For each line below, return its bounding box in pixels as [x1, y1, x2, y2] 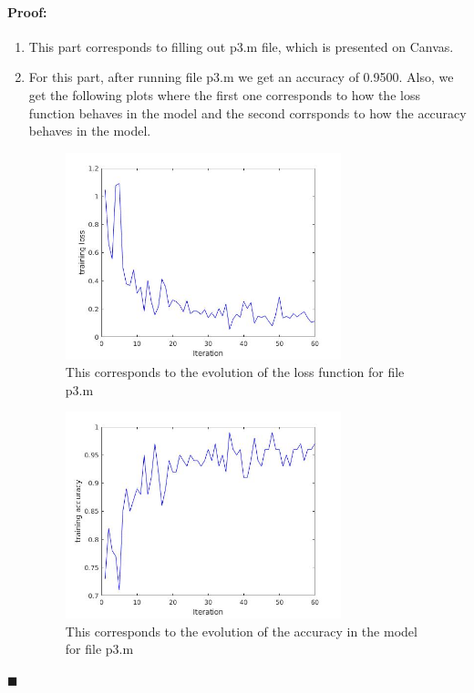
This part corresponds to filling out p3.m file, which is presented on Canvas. [28, 36, 454, 56]
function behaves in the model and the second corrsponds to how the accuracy [28, 103, 467, 122]
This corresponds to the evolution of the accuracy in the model [65, 621, 417, 640]
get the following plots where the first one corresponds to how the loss [28, 85, 420, 104]
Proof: [7, 2, 47, 21]
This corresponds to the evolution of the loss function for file [65, 362, 405, 382]
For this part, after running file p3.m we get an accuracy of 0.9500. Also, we [28, 67, 454, 87]
